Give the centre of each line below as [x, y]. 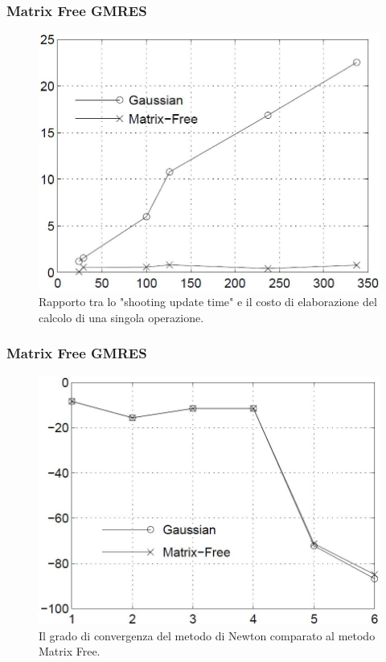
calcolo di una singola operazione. [121, 317]
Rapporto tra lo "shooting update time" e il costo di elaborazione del [208, 302]
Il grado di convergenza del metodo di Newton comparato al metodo [207, 635]
